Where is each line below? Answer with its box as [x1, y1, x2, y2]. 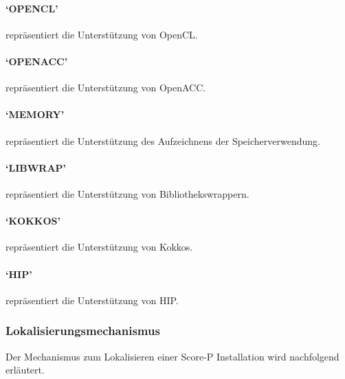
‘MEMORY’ [5, 107, 65, 122]
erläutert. [5, 363, 45, 377]
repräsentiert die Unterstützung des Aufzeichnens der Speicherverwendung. [5, 133, 320, 148]
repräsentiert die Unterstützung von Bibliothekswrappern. [5, 186, 249, 200]
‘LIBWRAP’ [5, 160, 67, 174]
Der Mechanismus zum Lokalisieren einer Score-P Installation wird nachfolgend [5, 349, 340, 363]
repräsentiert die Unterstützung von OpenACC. [5, 80, 206, 95]
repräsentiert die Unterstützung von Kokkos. [5, 240, 193, 254]
